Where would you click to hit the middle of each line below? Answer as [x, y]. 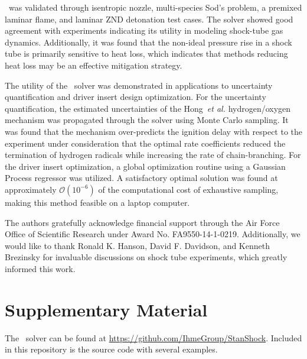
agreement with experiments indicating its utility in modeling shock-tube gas [144, 30]
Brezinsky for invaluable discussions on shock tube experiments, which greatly [146, 257]
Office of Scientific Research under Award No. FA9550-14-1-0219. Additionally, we [153, 234]
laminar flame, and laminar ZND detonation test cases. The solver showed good [149, 19]
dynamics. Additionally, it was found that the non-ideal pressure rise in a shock [148, 42]
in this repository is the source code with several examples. [111, 349]
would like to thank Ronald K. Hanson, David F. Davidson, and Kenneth [137, 245]
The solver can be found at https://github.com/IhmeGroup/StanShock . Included [153, 337]
